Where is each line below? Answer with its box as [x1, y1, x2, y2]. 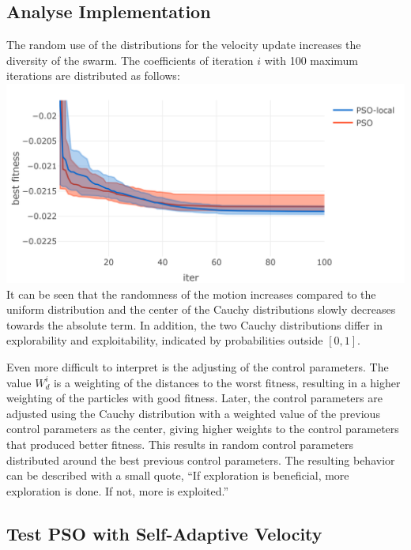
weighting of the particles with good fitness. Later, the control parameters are [6, 390, 383, 406]
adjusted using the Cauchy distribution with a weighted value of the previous [6, 405, 380, 421]
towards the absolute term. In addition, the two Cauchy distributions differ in [6, 316, 383, 333]
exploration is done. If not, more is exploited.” [6, 482, 229, 499]
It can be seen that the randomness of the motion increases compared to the [6, 285, 376, 302]
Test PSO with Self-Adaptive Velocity [6, 521, 322, 545]
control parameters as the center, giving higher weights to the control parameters [6, 420, 399, 437]
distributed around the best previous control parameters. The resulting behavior [6, 451, 395, 468]
